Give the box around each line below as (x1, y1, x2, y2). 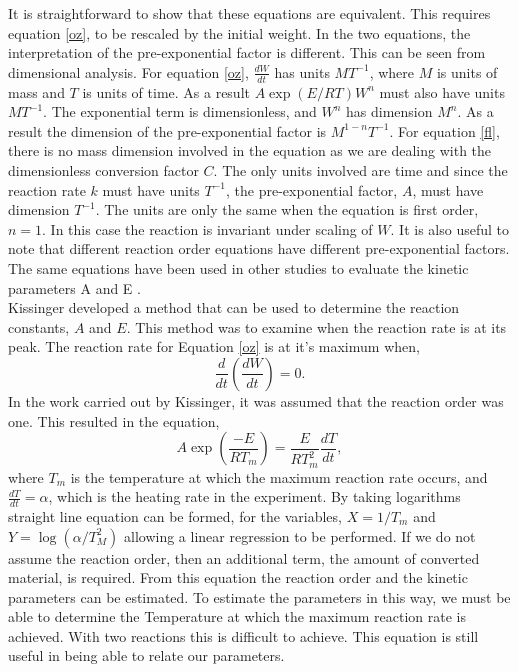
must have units (102, 179, 200, 200)
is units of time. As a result (82, 81, 250, 102)
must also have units (379, 81, 505, 102)
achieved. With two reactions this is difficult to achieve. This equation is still (8, 625, 479, 646)
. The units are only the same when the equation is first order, (95, 199, 479, 220)
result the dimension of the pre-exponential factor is (8, 120, 327, 141)
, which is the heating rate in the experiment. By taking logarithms (48, 486, 461, 507)
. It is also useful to (390, 218, 509, 239)
